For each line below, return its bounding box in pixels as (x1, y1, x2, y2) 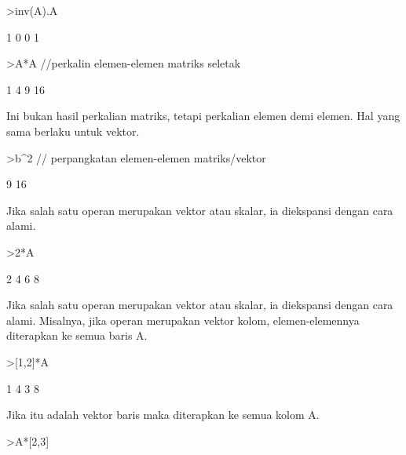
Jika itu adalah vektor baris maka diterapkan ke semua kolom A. (6, 406, 320, 423)
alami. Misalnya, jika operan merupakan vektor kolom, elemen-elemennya (6, 311, 360, 328)
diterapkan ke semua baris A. (6, 327, 148, 344)
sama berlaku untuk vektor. (6, 122, 140, 139)
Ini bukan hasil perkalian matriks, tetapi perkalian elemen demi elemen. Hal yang (6, 107, 401, 124)
